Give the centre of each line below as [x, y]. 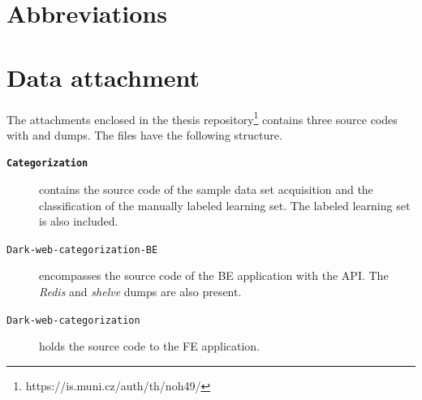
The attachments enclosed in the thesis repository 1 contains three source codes [202, 118]
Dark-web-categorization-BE [82, 249]
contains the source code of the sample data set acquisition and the [206, 189]
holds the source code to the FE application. [150, 346]
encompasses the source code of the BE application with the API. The [214, 275]
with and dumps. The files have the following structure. [144, 134]
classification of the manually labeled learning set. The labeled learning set [225, 205]
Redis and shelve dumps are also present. [140, 292]
